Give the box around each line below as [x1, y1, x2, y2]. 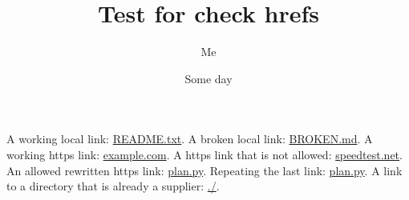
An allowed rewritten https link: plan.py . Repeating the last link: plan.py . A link [6, 162, 403, 178]
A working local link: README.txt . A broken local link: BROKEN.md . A [6, 130, 373, 147]
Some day [184, 70, 233, 86]
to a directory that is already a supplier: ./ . [6, 178, 220, 194]
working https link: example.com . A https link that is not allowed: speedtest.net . [6, 146, 403, 162]
